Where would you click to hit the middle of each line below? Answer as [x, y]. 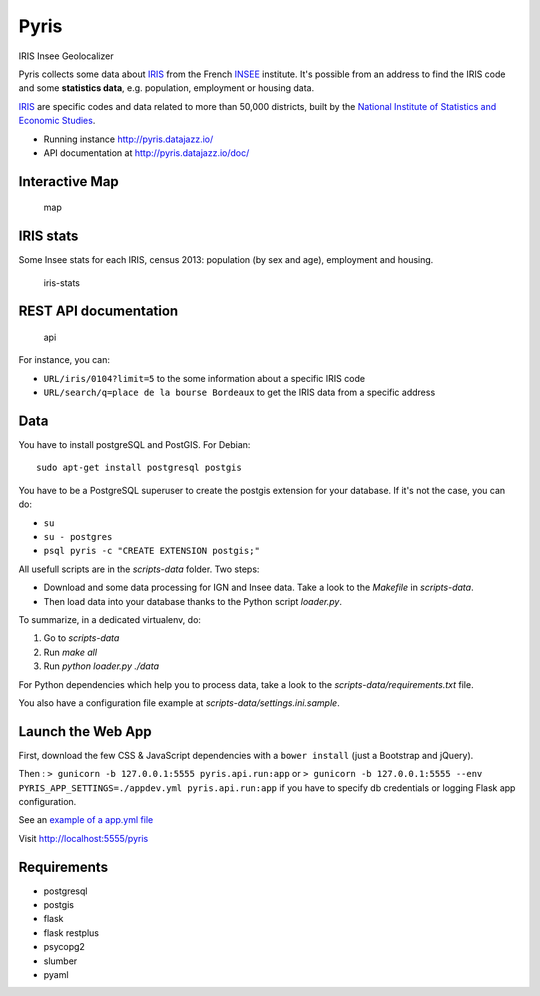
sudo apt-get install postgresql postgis [139, 468]
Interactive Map [68, 181]
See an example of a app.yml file [86, 820]
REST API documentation [98, 311]
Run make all [70, 652]
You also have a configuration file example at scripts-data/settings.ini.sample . [179, 702]
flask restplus [71, 932]
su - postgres [78, 537]
